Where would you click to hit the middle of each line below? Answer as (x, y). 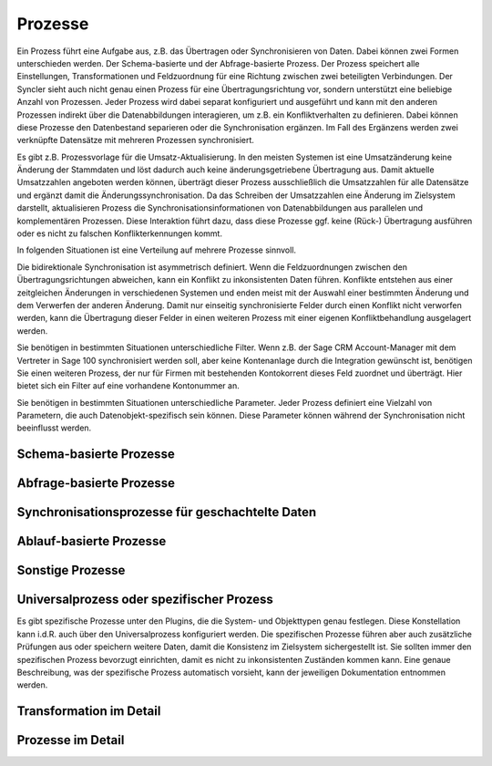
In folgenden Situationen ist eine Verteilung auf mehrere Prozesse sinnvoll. (156, 250)
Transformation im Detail (89, 711)
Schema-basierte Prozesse (96, 455)
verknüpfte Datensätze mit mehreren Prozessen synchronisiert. (136, 140)
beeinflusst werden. (54, 428)
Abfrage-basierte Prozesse (96, 483)
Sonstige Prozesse (71, 570)
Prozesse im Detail (71, 740)
